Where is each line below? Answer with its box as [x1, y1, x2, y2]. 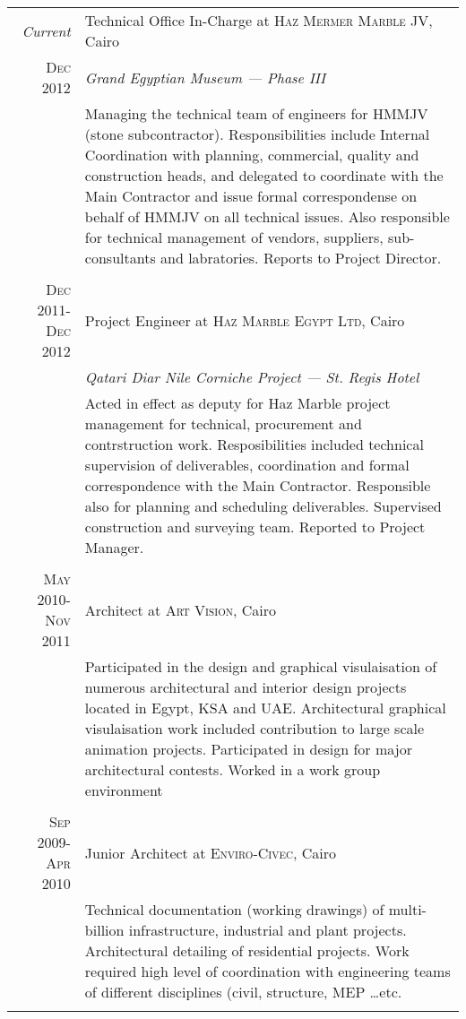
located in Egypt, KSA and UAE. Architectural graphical [84, 697, 446, 718]
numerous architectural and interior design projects [84, 677, 407, 697]
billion [84, 920, 125, 940]
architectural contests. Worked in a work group [84, 759, 381, 780]
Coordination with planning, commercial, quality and [84, 144, 419, 165]
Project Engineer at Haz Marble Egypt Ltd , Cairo [84, 309, 405, 331]
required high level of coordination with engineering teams [84, 961, 451, 981]
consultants [84, 247, 156, 268]
